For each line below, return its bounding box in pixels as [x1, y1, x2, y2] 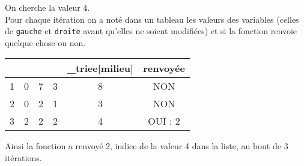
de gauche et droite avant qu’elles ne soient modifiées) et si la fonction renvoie [5, 25, 297, 37]
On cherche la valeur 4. [5, 1, 90, 13]
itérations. [5, 152, 42, 164]
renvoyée [143, 61, 185, 76]
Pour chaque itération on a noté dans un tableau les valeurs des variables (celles [5, 13, 299, 25]
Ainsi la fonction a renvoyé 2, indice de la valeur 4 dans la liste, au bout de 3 [5, 140, 288, 152]
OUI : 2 [148, 114, 180, 128]
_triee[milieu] [67, 61, 134, 76]
